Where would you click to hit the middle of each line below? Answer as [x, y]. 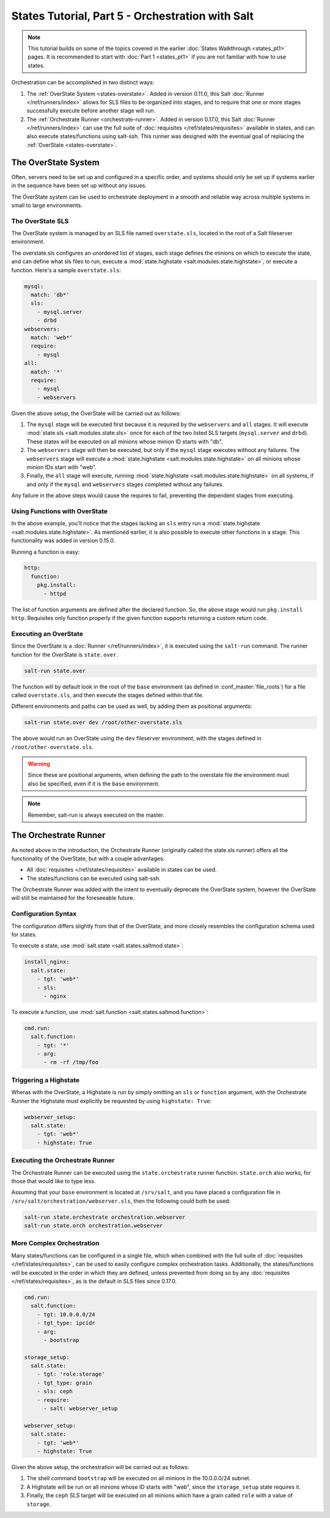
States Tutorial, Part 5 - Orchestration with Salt [132, 16]
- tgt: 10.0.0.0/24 [66, 1314]
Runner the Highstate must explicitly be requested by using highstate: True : [112, 1101]
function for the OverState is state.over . [65, 654]
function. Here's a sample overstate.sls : [66, 270]
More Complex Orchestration [55, 1243]
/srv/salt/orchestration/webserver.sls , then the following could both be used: [121, 1201]
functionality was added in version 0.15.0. [63, 541]
